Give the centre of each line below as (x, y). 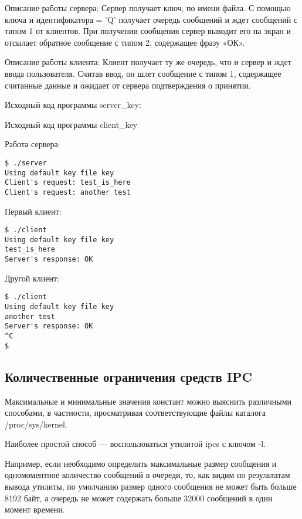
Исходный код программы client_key (71, 124)
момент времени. (35, 509)
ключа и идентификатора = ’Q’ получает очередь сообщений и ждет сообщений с (151, 19)
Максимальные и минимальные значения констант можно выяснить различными (148, 401)
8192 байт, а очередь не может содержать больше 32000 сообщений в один (139, 498)
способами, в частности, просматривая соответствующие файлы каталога (135, 413)
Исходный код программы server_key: (73, 105)
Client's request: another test (68, 192)
